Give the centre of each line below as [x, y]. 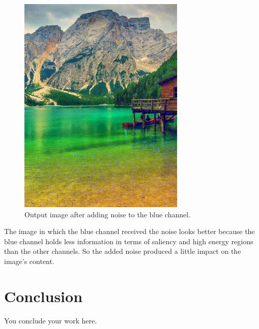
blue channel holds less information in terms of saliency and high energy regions [129, 241]
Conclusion [44, 296]
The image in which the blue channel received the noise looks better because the [129, 231]
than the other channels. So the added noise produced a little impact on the [123, 251]
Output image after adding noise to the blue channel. [108, 214]
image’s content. [29, 261]
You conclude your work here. [51, 320]
